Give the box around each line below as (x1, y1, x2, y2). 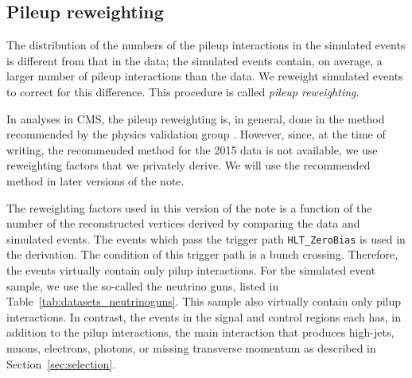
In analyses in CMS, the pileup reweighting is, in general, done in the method (6, 110, 385, 127)
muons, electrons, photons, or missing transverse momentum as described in (6, 339, 376, 356)
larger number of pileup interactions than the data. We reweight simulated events (6, 68, 403, 84)
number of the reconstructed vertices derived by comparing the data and (6, 215, 360, 232)
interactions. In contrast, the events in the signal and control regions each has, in (6, 308, 402, 325)
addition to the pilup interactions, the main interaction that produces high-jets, (6, 324, 395, 341)
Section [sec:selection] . (6, 355, 116, 372)
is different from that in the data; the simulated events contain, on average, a (6, 52, 383, 68)
